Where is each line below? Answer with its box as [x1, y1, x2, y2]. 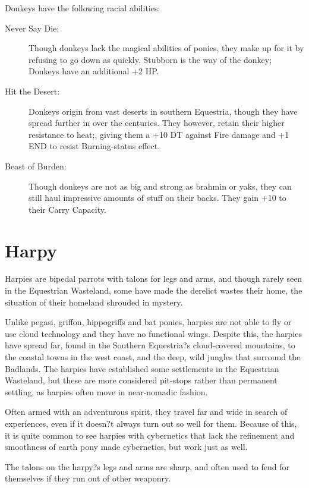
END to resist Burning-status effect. [29, 140, 160, 152]
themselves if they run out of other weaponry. [5, 472, 171, 484]
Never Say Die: [5, 21, 59, 34]
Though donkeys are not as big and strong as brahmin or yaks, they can [29, 180, 292, 192]
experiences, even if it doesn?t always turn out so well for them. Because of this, [5, 417, 297, 429]
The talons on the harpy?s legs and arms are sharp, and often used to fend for [5, 460, 289, 473]
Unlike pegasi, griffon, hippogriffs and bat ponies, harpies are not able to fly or [5, 316, 292, 328]
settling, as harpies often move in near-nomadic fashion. [5, 385, 208, 398]
